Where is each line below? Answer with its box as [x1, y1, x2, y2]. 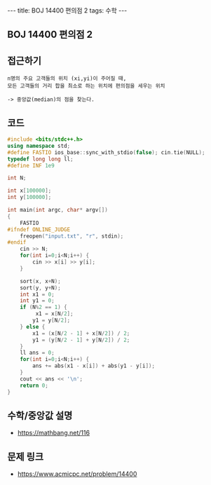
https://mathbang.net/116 [17, 429, 90, 437]
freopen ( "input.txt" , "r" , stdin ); [20, 233, 124, 240]
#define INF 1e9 [7, 162, 55, 169]
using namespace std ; [7, 142, 71, 149]
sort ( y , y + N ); [20, 284, 61, 292]
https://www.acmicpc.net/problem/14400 [17, 470, 137, 478]
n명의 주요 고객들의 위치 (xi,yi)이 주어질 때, [7, 75, 127, 82]
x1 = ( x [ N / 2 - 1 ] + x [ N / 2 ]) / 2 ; [32, 329, 130, 337]
